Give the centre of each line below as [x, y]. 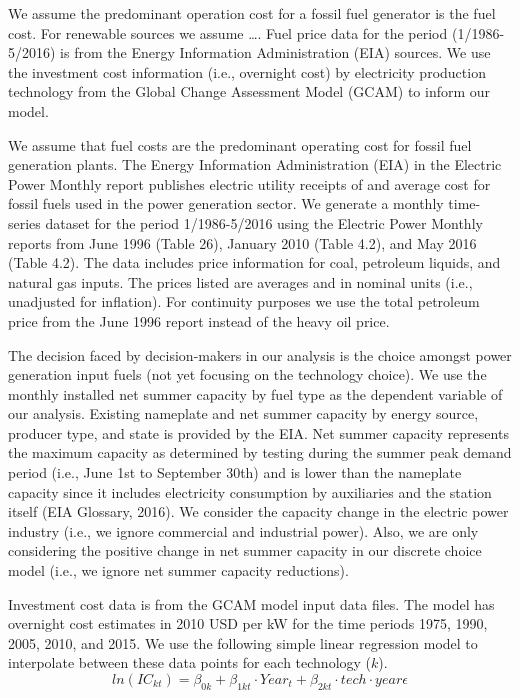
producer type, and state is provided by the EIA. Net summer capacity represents [258, 432]
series [24, 222]
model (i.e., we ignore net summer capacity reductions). [178, 570]
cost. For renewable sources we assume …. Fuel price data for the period [228, 32]
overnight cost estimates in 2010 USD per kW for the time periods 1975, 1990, [248, 623]
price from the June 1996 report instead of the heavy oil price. [199, 320]
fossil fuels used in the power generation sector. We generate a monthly [226, 203]
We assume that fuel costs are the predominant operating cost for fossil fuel [240, 144]
